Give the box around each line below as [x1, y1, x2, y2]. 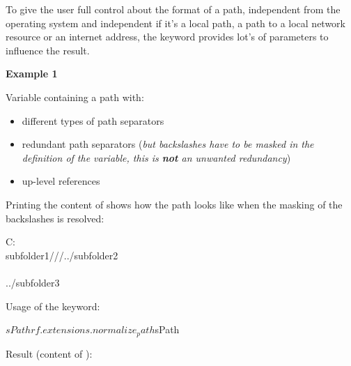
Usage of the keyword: [6, 298, 100, 313]
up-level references [22, 174, 100, 188]
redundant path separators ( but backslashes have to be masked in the [22, 137, 314, 151]
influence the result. [6, 43, 90, 57]
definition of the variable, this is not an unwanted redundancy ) [22, 150, 291, 165]
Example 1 [6, 66, 58, 81]
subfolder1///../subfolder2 [6, 247, 118, 262]
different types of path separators [22, 113, 164, 128]
